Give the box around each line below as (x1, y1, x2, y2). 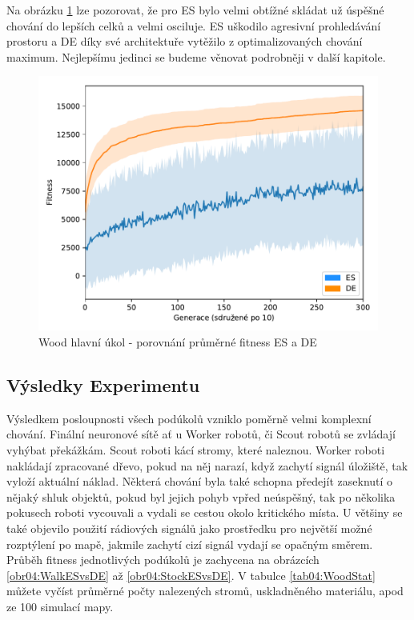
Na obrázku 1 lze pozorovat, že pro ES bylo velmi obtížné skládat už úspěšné (6, 2, 384, 18)
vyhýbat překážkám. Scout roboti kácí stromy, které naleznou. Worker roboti (6, 441, 385, 458)
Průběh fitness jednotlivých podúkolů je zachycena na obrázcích (6, 551, 320, 568)
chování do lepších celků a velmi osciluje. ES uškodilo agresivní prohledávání (6, 17, 381, 34)
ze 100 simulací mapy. (6, 598, 114, 614)
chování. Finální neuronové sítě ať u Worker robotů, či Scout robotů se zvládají (6, 426, 396, 442)
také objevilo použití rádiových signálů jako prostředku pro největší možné (6, 519, 372, 536)
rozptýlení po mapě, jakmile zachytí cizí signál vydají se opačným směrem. (6, 535, 373, 552)
